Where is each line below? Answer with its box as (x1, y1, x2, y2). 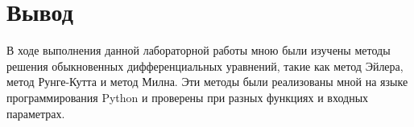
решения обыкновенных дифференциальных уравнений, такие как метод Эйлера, (6, 57, 404, 74)
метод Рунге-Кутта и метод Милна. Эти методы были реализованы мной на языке (6, 73, 408, 90)
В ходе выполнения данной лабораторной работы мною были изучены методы (6, 42, 391, 59)
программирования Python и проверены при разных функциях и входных (6, 88, 369, 105)
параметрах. (6, 104, 65, 121)
